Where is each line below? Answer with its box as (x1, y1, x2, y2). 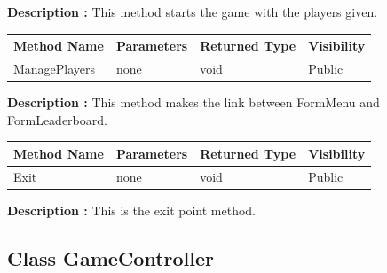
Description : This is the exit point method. (7, 200, 256, 219)
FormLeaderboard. (7, 110, 107, 129)
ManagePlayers (13, 58, 96, 77)
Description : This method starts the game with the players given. (7, 3, 378, 20)
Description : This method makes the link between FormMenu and (7, 93, 380, 112)
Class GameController (7, 244, 215, 271)
